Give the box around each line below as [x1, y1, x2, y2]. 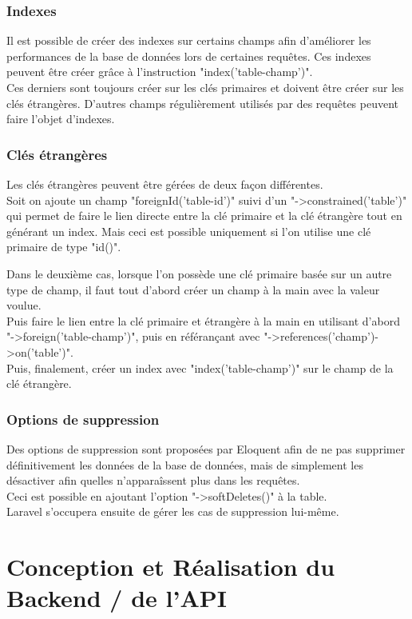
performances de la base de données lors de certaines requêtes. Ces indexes [6, 47, 371, 64]
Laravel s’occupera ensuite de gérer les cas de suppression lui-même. [6, 503, 339, 520]
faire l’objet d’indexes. [6, 110, 115, 127]
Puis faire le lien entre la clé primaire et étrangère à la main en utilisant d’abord [6, 312, 400, 329]
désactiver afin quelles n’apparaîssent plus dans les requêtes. [6, 472, 300, 489]
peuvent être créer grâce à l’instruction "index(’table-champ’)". [6, 63, 313, 80]
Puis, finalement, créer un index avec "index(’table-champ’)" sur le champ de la [6, 359, 394, 376]
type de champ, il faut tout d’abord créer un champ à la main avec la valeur [6, 281, 380, 298]
